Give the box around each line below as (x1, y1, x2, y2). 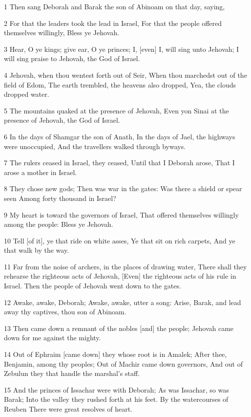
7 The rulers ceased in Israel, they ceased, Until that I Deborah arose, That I (4, 157, 235, 168)
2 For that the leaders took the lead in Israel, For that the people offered (4, 18, 222, 28)
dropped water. (4, 89, 49, 99)
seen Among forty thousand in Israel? (4, 193, 116, 203)
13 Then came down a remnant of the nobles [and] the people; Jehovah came (4, 323, 234, 333)
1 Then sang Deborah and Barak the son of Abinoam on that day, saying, (4, 1, 225, 11)
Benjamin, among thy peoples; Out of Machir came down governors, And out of (4, 358, 243, 369)
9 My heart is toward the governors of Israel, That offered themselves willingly (4, 209, 239, 219)
